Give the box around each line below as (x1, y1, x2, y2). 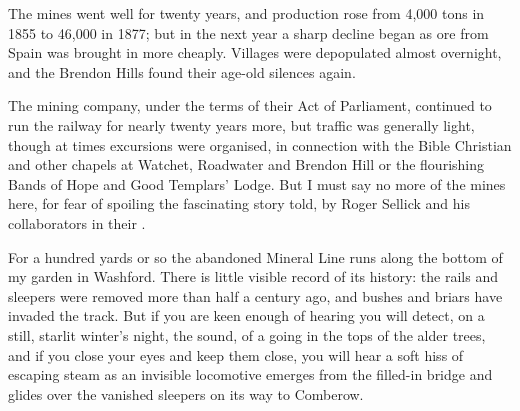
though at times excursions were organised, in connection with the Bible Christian (8, 134, 512, 155)
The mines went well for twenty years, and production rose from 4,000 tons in (8, 3, 485, 23)
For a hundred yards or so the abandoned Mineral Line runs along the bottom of (8, 246, 503, 267)
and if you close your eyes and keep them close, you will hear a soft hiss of (8, 344, 464, 365)
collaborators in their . (8, 212, 146, 233)
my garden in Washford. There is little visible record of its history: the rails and (8, 266, 498, 287)
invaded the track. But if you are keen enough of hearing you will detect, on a (8, 305, 485, 326)
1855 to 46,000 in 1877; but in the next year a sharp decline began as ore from (8, 22, 489, 43)
